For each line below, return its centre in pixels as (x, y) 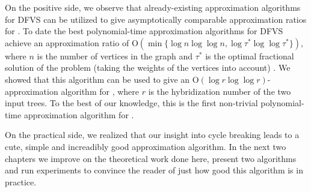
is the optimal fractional (250, 55)
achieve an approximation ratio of (67, 42)
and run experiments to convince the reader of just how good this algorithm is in (154, 170)
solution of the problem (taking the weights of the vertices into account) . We (148, 67)
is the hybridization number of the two (220, 91)
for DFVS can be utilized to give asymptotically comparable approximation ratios (156, 19)
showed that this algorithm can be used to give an (97, 79)
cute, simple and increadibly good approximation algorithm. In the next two (146, 146)
